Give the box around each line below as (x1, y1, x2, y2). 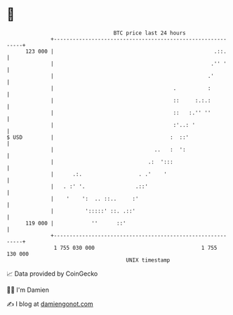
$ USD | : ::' (6, 133, 189, 141)
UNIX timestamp (126, 256, 171, 264)
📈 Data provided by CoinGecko (6, 269, 98, 278)
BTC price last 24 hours (113, 29, 187, 36)
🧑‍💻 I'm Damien (6, 286, 50, 294)
